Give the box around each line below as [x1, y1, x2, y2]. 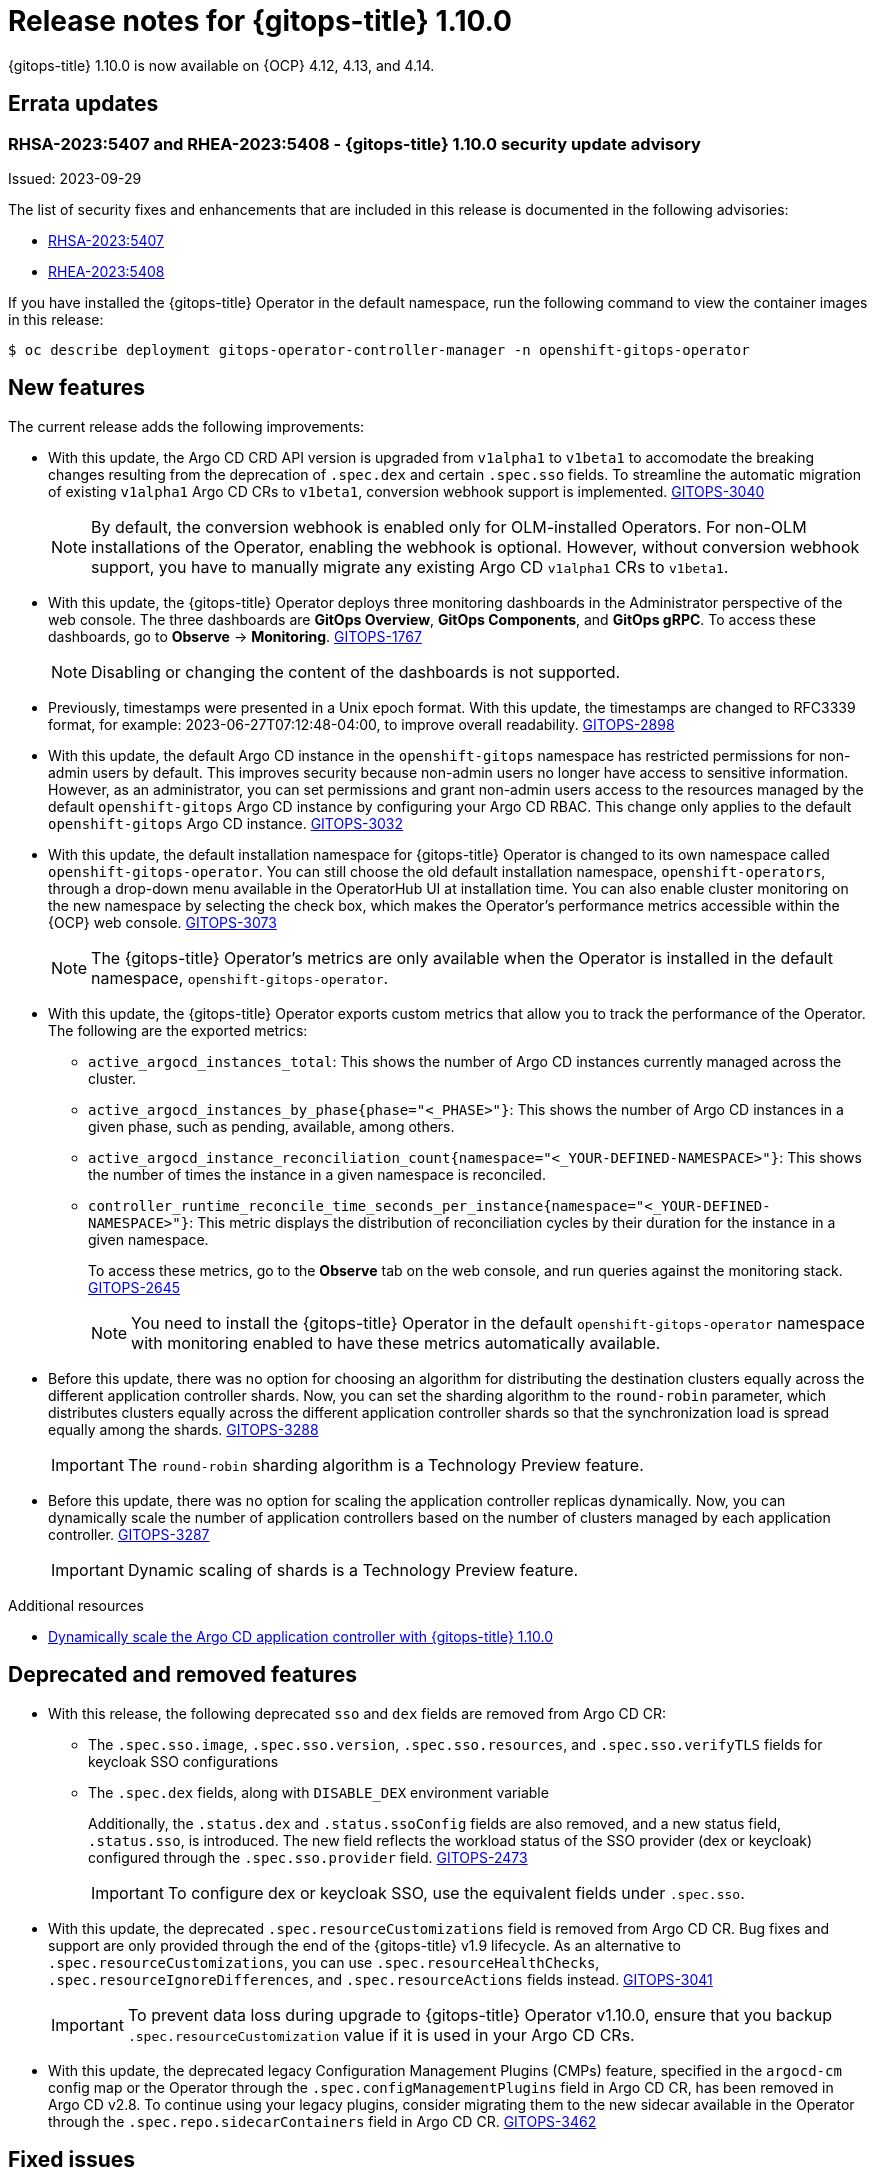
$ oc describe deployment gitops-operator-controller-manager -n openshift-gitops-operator [8, 341, 750, 358]
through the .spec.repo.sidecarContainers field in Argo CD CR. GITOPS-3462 [48, 2112, 597, 2130]
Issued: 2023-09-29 [8, 169, 142, 187]
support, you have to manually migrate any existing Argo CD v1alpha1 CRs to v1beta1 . [91, 556, 729, 577]
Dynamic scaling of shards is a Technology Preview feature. [127, 1559, 579, 1580]
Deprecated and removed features [8, 1662, 357, 1688]
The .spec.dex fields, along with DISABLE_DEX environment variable [88, 1783, 549, 1801]
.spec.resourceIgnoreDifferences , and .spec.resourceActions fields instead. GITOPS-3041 [48, 1970, 713, 1988]
